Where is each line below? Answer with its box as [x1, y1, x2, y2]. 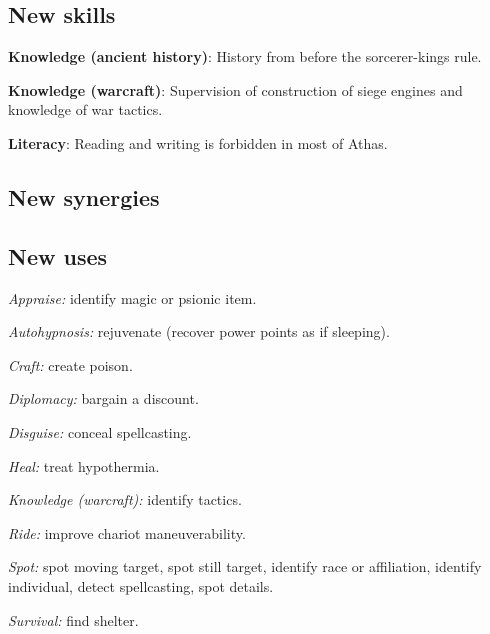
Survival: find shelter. [8, 609, 139, 630]
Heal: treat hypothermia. [8, 455, 160, 476]
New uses [8, 240, 108, 271]
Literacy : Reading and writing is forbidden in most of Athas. [8, 132, 388, 153]
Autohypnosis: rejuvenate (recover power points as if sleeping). [8, 321, 390, 342]
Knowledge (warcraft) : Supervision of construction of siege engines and [8, 79, 463, 100]
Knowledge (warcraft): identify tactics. [8, 489, 242, 510]
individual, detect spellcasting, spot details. [8, 575, 274, 596]
